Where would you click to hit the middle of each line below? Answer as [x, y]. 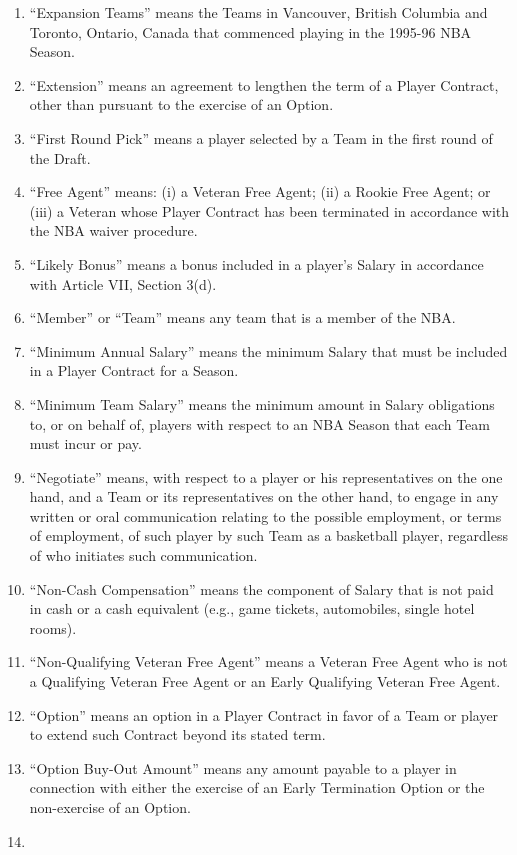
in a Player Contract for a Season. [134, 370]
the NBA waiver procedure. [113, 230]
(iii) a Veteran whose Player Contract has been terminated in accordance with [269, 210]
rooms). [53, 627]
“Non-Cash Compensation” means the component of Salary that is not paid [261, 588]
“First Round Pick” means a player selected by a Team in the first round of [261, 137]
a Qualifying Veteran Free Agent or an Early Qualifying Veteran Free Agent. [265, 681]
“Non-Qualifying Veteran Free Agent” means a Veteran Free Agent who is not [268, 661]
